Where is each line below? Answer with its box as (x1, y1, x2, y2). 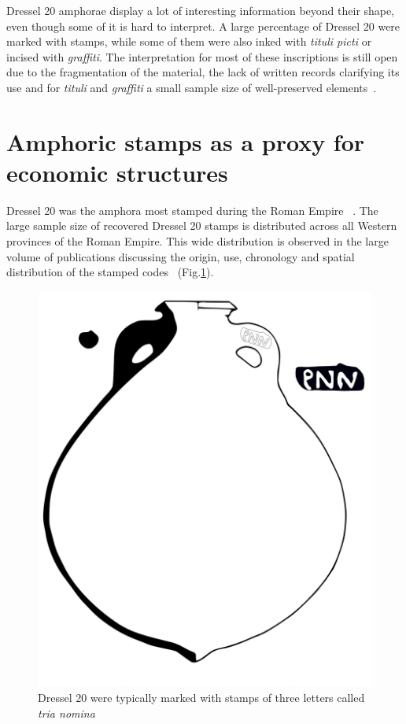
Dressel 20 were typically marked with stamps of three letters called (38, 689, 365, 705)
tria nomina (38, 704, 95, 721)
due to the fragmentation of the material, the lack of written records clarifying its (6, 64, 400, 80)
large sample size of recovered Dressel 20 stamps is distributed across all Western (6, 217, 397, 234)
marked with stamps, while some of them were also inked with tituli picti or (6, 33, 372, 50)
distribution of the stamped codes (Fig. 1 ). (6, 264, 214, 280)
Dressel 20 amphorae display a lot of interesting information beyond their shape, (6, 2, 395, 18)
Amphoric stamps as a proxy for (6, 125, 365, 157)
